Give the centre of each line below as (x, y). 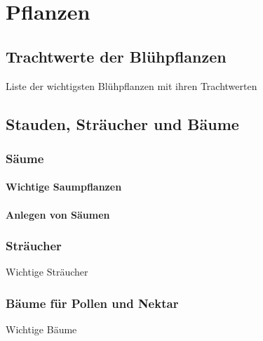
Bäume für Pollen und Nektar (92, 303)
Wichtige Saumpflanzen (64, 187)
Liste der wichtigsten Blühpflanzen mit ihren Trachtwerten (131, 85)
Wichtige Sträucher (47, 272)
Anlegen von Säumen (58, 214)
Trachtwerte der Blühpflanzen (116, 56)
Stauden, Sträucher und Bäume (122, 123)
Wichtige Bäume (41, 329)
